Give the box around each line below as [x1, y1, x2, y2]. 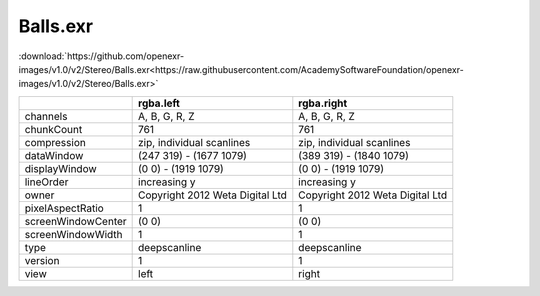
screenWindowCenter [24, 214, 127, 228]
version [24, 253, 60, 267]
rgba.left [138, 96, 180, 110]
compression [24, 135, 87, 149]
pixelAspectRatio [24, 201, 104, 215]
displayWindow [24, 161, 97, 175]
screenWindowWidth [24, 227, 124, 241]
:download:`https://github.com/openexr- [18, 50, 185, 62]
